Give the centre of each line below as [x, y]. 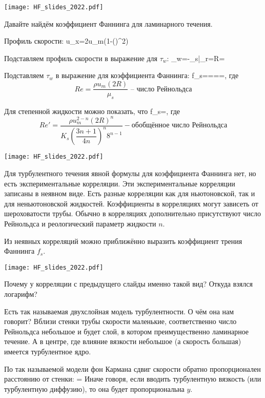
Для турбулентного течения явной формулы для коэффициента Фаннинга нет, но [130, 173]
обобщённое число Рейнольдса [179, 126]
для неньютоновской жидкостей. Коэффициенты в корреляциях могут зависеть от [131, 203]
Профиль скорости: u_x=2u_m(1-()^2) [66, 41]
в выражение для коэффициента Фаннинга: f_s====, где [147, 75]
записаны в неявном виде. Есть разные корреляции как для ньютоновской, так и [130, 193]
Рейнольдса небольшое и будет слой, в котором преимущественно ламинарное [127, 331]
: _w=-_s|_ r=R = [196, 58]
